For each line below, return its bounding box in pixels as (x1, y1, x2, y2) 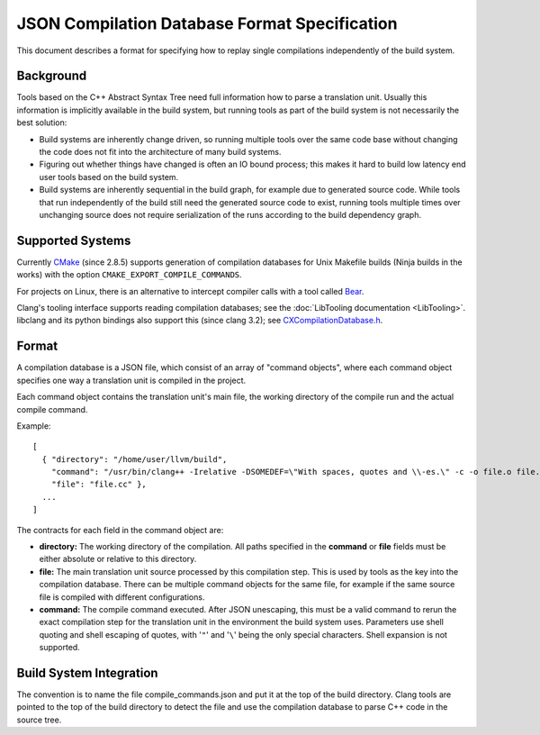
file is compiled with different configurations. (39, 591, 205, 603)
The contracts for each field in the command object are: (16, 524, 224, 535)
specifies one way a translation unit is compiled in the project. (16, 375, 247, 386)
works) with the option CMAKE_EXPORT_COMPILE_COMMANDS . (16, 269, 242, 280)
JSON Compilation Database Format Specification (16, 14, 398, 33)
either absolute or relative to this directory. (39, 554, 197, 565)
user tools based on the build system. (39, 171, 179, 182)
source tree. (16, 714, 62, 725)
